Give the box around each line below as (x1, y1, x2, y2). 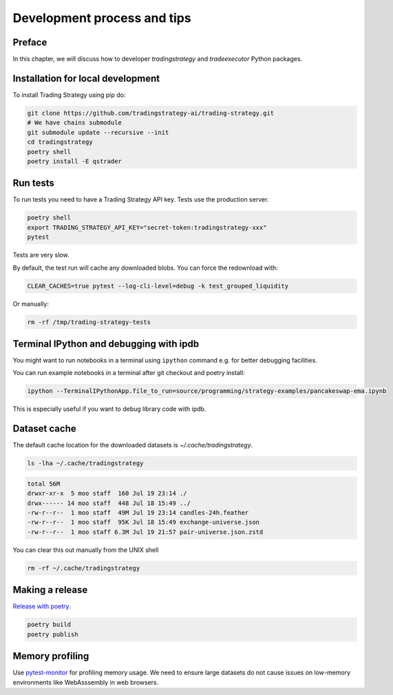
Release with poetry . (12, 602, 72, 610)
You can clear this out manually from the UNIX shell (12, 546, 159, 554)
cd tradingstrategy (27, 138, 93, 146)
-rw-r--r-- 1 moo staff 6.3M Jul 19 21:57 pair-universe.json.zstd (27, 528, 264, 536)
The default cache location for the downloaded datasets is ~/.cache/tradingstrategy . (12, 441, 253, 449)
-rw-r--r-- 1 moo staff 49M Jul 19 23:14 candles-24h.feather (27, 509, 249, 516)
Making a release (12, 584, 88, 596)
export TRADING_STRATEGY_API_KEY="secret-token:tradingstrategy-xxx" (27, 224, 267, 231)
